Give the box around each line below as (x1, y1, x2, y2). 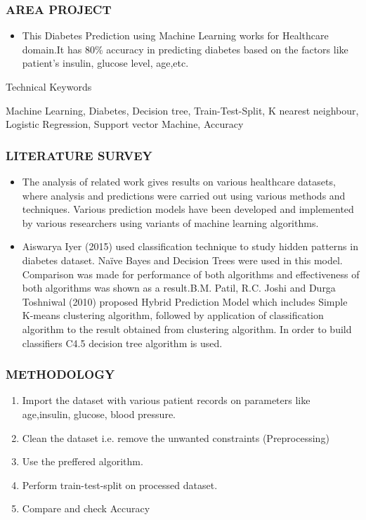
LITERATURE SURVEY (6, 146, 152, 164)
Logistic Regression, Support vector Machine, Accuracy (6, 117, 244, 131)
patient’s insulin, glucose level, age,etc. (22, 56, 189, 70)
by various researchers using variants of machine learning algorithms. (22, 215, 319, 230)
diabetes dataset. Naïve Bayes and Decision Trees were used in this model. (22, 252, 343, 267)
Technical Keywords (6, 79, 92, 93)
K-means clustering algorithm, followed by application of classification (22, 308, 324, 323)
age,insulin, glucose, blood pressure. (22, 406, 176, 421)
